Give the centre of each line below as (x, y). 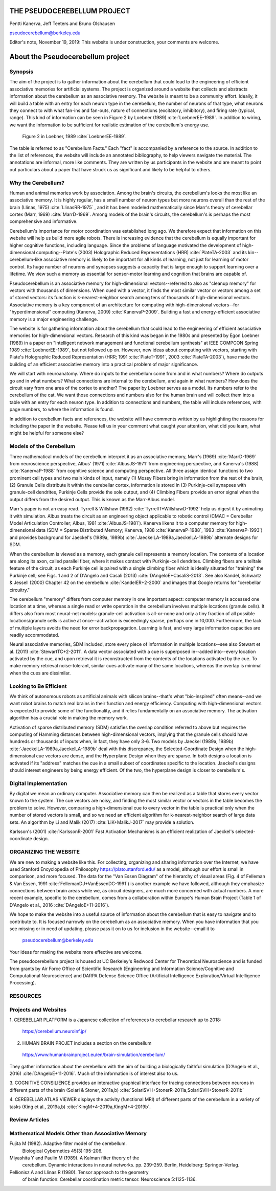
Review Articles (29, 1120)
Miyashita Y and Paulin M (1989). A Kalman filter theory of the (74, 1158)
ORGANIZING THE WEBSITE (45, 852)
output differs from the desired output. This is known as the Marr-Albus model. (92, 499)
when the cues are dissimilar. (40, 673)
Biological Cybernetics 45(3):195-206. (62, 1151)
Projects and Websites (38, 1009)
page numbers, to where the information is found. (62, 410)
